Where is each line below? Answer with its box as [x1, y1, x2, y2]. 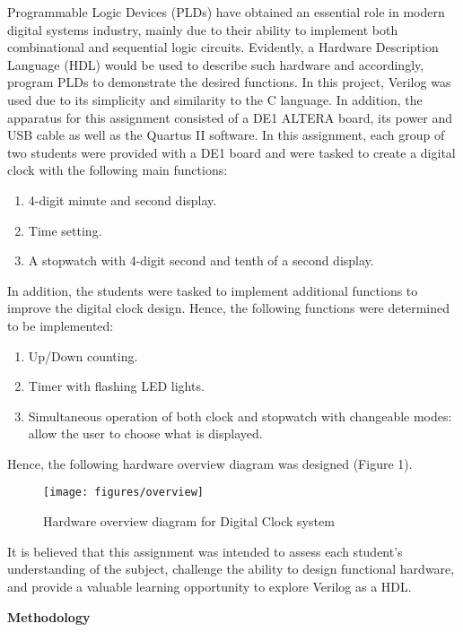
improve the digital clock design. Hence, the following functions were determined [7, 299, 450, 317]
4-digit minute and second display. [28, 190, 217, 209]
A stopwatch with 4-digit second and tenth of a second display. [28, 251, 374, 270]
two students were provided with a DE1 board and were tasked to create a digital [7, 143, 456, 161]
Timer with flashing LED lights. [28, 377, 205, 395]
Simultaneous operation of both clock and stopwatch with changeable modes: [28, 406, 452, 425]
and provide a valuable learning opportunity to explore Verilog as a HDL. [7, 576, 412, 595]
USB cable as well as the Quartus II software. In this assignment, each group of [7, 126, 445, 144]
